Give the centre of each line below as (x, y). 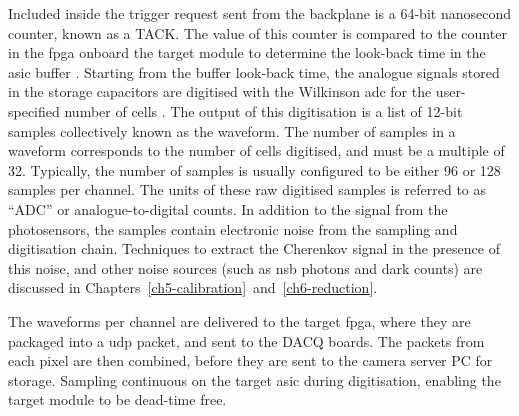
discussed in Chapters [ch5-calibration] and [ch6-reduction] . (193, 287)
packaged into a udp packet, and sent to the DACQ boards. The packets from (246, 340)
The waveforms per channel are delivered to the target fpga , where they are (239, 320)
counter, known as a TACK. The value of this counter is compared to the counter (257, 32)
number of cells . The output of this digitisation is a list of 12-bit (263, 110)
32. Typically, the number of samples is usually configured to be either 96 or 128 (254, 169)
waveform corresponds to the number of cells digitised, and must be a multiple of (256, 150)
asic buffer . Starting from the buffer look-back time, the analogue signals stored (254, 71)
